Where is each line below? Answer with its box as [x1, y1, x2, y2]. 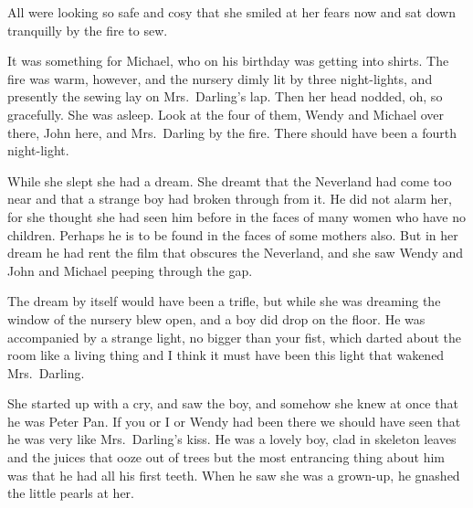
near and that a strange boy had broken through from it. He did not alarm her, [7, 189, 452, 208]
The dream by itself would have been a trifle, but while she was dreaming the [7, 291, 441, 311]
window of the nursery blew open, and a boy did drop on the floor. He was [7, 309, 426, 328]
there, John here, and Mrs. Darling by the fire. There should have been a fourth [7, 122, 457, 142]
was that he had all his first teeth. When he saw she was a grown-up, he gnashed [7, 465, 460, 484]
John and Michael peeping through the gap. [7, 260, 253, 280]
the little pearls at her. [7, 483, 134, 503]
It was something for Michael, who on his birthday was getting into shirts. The [7, 51, 449, 70]
